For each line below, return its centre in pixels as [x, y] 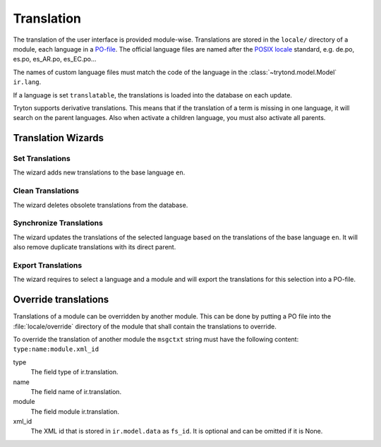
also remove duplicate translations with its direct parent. [95, 247]
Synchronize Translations [58, 223]
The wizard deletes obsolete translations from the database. [101, 205]
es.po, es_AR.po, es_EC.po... [55, 59]
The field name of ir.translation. [76, 391]
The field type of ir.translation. [75, 372]
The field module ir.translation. [75, 411]
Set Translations [42, 159]
